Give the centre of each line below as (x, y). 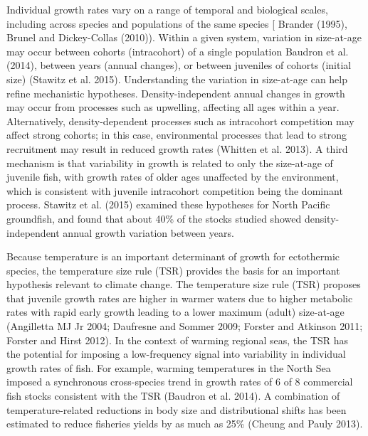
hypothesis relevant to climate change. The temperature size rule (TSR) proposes (184, 284)
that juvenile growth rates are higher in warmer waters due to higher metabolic (180, 298)
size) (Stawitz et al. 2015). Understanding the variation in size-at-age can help (177, 79)
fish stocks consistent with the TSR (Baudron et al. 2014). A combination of (173, 396)
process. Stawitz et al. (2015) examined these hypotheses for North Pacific (168, 204)
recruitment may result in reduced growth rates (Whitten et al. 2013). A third (177, 148)
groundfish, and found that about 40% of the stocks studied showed (154, 218)
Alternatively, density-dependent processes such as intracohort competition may (180, 121)
